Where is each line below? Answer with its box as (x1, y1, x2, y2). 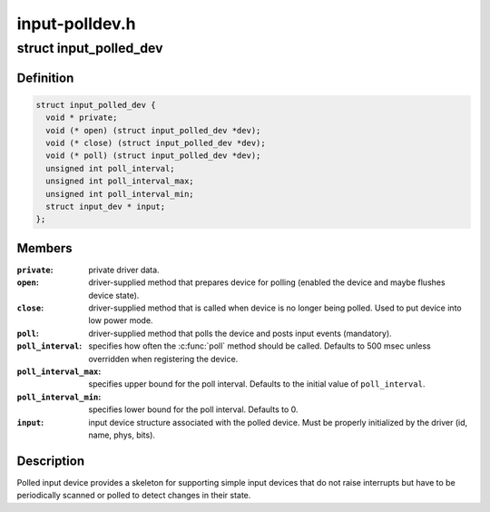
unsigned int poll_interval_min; (45, 189, 194, 199)
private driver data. (88, 264, 160, 275)
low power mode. (88, 315, 153, 326)
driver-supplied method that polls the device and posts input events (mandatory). (88, 328, 392, 339)
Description (16, 453, 85, 468)
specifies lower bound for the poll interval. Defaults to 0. (88, 404, 299, 415)
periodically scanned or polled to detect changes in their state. (16, 490, 251, 501)
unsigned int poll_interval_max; (45, 176, 194, 186)
